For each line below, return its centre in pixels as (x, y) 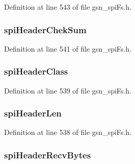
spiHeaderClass (36, 71)
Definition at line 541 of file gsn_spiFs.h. (68, 48)
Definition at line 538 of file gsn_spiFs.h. (68, 132)
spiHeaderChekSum (45, 29)
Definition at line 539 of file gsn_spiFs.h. (68, 90)
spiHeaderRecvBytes (48, 155)
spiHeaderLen (33, 113)
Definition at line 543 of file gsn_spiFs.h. (68, 7)
